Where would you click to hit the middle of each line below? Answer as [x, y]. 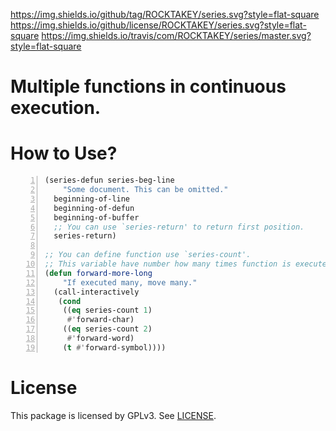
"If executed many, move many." [130, 282]
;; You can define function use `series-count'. [148, 255]
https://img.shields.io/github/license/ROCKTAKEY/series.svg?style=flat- [158, 25]
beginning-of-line [92, 199]
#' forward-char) [100, 320]
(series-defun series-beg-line [109, 180]
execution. [56, 108]
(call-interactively [96, 292]
